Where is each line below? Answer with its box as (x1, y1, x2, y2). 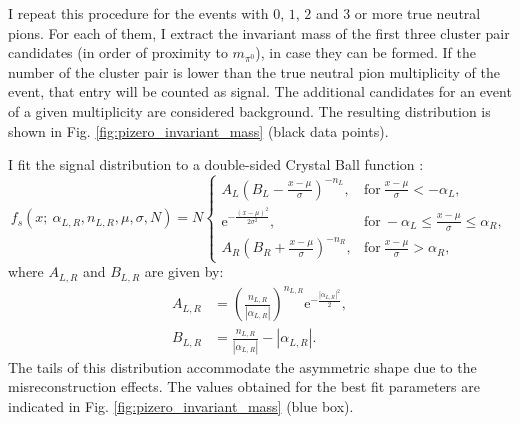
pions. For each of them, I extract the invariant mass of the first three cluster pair (8, 22, 510, 43)
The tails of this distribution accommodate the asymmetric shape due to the (8, 356, 477, 377)
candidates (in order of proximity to (8, 42, 228, 63)
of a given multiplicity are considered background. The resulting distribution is (8, 100, 491, 121)
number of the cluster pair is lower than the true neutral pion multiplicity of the (8, 61, 500, 82)
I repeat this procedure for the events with (8, 3, 269, 23)
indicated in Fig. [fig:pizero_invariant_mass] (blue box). (8, 395, 354, 416)
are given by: (144, 261, 224, 282)
